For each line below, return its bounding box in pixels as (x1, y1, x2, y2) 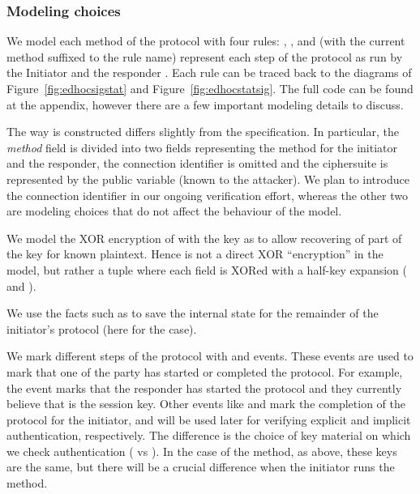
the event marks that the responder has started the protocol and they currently (6, 379, 402, 396)
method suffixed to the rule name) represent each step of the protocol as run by (6, 48, 403, 65)
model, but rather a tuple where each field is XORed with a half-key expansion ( (6, 261, 407, 278)
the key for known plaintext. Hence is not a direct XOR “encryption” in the (6, 245, 384, 262)
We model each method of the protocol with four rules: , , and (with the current (6, 32, 405, 49)
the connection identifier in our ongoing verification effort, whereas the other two (6, 186, 408, 203)
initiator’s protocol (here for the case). (6, 320, 197, 337)
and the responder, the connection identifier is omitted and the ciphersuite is (6, 155, 388, 172)
